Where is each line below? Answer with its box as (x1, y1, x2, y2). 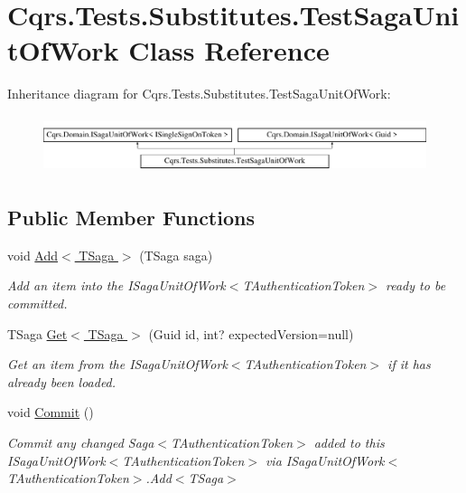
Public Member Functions (7, 204, 255, 232)
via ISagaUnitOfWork (265, 450, 385, 469)
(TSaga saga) (139, 245, 213, 264)
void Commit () (7, 403, 94, 422)
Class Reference (128, 32, 330, 69)
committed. (7, 294, 68, 313)
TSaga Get (7, 324, 68, 343)
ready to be (386, 276, 446, 295)
